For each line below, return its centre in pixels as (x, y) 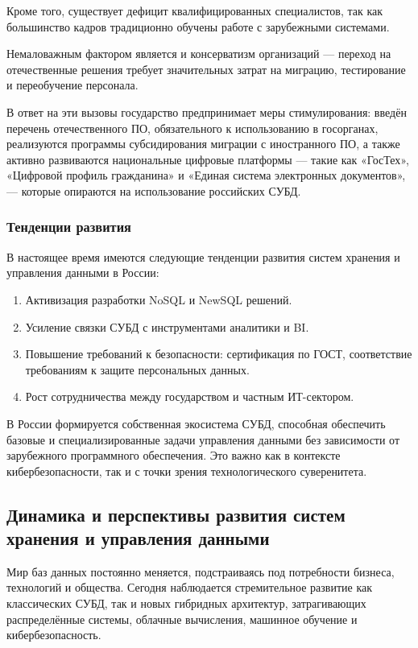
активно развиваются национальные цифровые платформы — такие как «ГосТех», (208, 159)
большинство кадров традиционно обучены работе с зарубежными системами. (198, 26)
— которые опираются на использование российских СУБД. (154, 190)
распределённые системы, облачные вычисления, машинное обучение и (182, 619)
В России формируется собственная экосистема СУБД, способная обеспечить (196, 423)
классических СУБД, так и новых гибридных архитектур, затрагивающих (186, 603)
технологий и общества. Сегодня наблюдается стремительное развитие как (190, 587)
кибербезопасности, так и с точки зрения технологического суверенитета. (187, 471)
